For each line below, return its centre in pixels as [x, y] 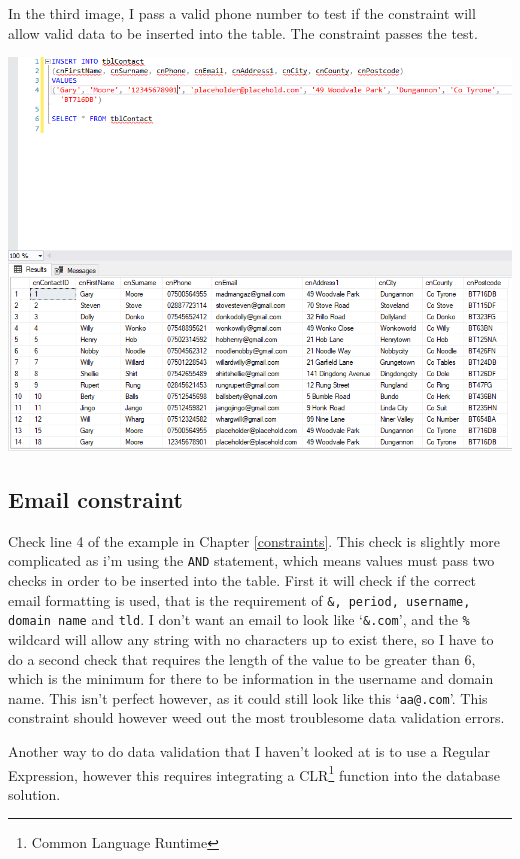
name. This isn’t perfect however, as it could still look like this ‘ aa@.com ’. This [248, 697]
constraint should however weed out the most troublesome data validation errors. [256, 717]
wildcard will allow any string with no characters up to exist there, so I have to [251, 639]
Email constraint [95, 499]
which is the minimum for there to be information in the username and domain [251, 678]
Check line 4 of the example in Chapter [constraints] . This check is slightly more [254, 540]
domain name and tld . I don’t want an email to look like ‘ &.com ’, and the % [239, 619]
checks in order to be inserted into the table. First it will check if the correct [242, 580]
